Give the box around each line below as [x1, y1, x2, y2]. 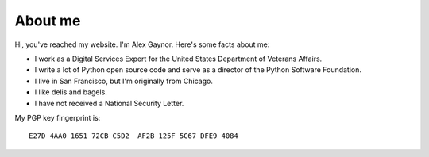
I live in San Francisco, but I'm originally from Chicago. [34, 76, 214, 86]
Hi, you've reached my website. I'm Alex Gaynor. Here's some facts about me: [14, 40, 270, 49]
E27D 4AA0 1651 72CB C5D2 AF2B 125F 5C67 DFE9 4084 [29, 132, 238, 140]
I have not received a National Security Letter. [34, 98, 184, 108]
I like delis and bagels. [34, 87, 107, 97]
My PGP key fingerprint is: [14, 113, 101, 122]
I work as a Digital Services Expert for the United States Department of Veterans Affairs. [34, 54, 323, 63]
